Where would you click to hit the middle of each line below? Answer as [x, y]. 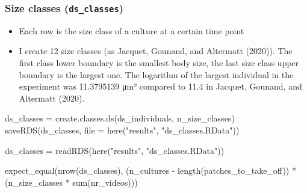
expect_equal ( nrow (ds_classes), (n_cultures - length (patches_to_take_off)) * [150, 170]
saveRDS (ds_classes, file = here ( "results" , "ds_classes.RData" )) [122, 130]
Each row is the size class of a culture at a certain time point [132, 30]
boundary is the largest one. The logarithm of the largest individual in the [156, 74]
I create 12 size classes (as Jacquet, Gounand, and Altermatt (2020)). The [156, 51]
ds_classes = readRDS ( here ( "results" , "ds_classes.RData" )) [115, 150]
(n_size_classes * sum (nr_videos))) [71, 182]
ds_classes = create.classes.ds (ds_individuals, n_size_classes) [120, 118]
